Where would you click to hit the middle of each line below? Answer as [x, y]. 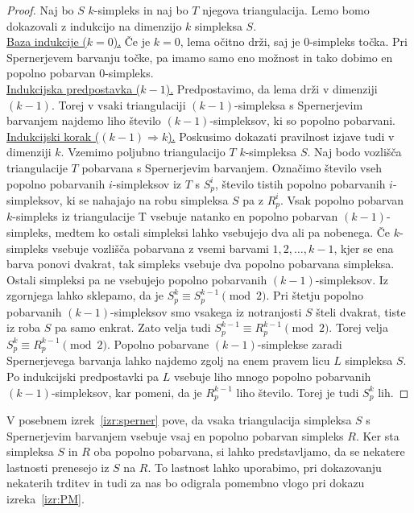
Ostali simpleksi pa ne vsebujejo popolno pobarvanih [137, 279]
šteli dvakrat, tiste [361, 311]
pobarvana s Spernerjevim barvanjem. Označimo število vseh [232, 167]
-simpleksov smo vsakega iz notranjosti [206, 311]
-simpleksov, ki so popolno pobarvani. [302, 120]
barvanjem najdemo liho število [84, 120]
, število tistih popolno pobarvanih [300, 183]
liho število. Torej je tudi [298, 392]
